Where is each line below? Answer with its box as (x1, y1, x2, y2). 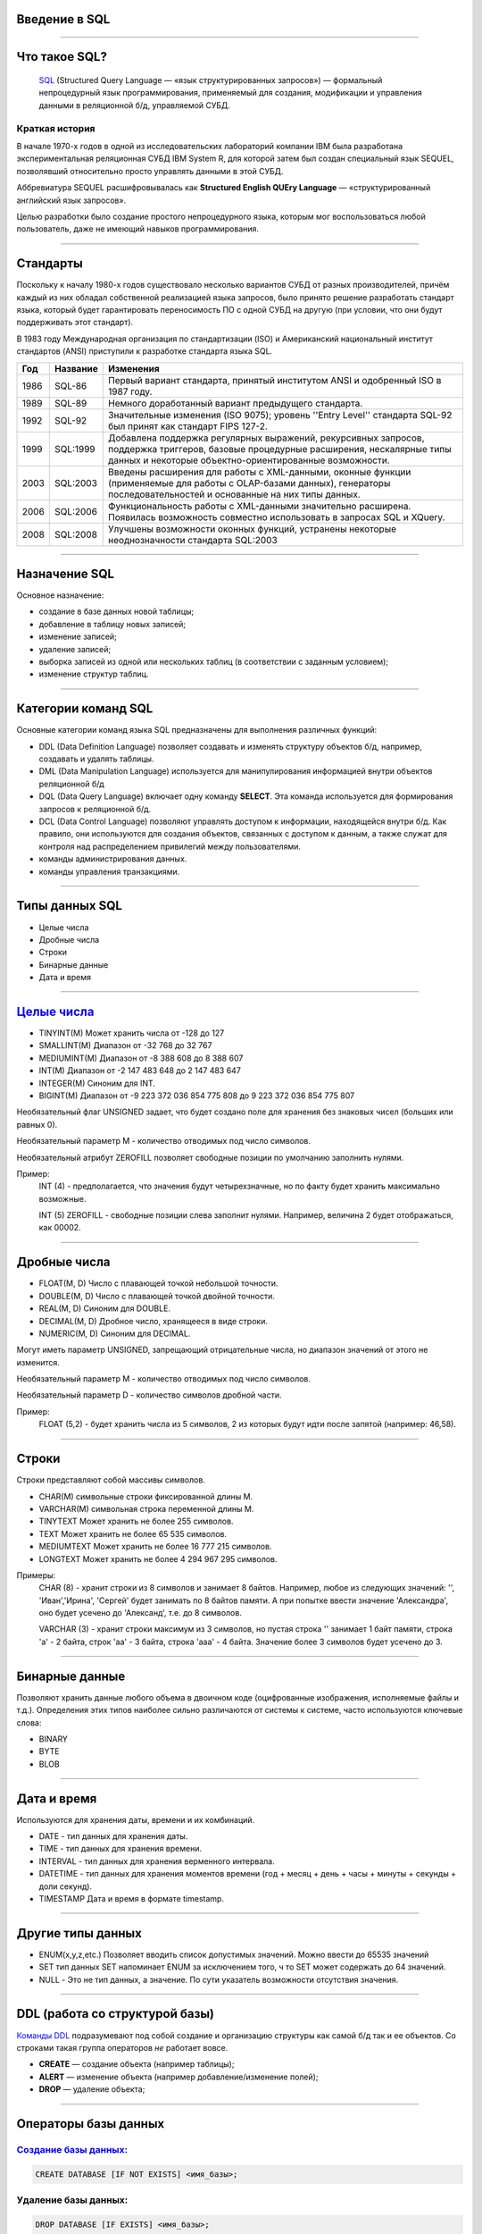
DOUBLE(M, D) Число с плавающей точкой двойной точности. (38, 1290, 276, 1301)
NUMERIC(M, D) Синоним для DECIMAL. (38, 1328, 191, 1339)
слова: (16, 1717, 42, 1728)
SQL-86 (54, 380, 87, 392)
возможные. (38, 1193, 87, 1204)
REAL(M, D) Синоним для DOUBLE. (38, 1303, 171, 1314)
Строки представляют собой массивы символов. (16, 1474, 205, 1485)
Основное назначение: (16, 590, 104, 600)
